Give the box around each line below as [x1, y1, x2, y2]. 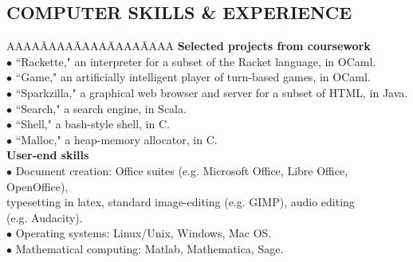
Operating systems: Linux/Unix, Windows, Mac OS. [15, 225, 272, 241]
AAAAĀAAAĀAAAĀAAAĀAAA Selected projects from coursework [6, 37, 371, 54]
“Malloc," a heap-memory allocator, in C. [15, 131, 218, 147]
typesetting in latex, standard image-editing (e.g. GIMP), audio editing [6, 194, 355, 210]
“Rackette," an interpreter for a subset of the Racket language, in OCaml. [15, 53, 376, 69]
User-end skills [6, 147, 89, 163]
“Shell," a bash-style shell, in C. [15, 115, 170, 132]
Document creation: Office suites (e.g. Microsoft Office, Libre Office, [15, 162, 348, 178]
